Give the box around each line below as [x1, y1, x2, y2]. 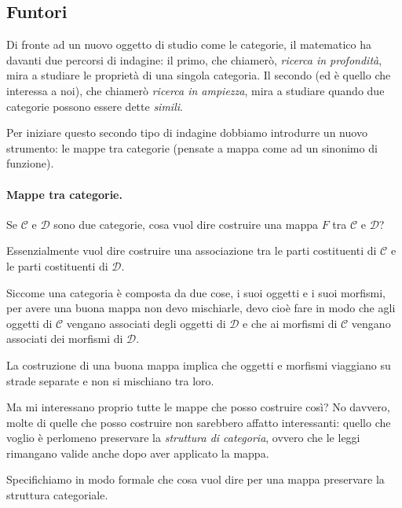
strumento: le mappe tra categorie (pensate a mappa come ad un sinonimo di [6, 139, 378, 156]
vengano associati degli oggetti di [66, 315, 226, 331]
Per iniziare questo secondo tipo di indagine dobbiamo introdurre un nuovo [6, 124, 367, 141]
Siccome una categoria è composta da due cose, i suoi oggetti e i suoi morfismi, [6, 284, 386, 300]
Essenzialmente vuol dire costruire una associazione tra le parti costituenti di [6, 242, 377, 259]
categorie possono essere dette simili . [6, 98, 183, 114]
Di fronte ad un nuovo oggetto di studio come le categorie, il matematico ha [6, 36, 372, 53]
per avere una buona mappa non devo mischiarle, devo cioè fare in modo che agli [6, 300, 396, 316]
